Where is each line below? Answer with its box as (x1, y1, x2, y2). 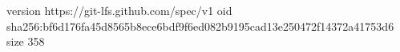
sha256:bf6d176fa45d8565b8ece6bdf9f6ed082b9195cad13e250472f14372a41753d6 (6, 17, 394, 34)
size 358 (6, 33, 45, 50)
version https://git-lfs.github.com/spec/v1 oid (6, 2, 232, 18)
